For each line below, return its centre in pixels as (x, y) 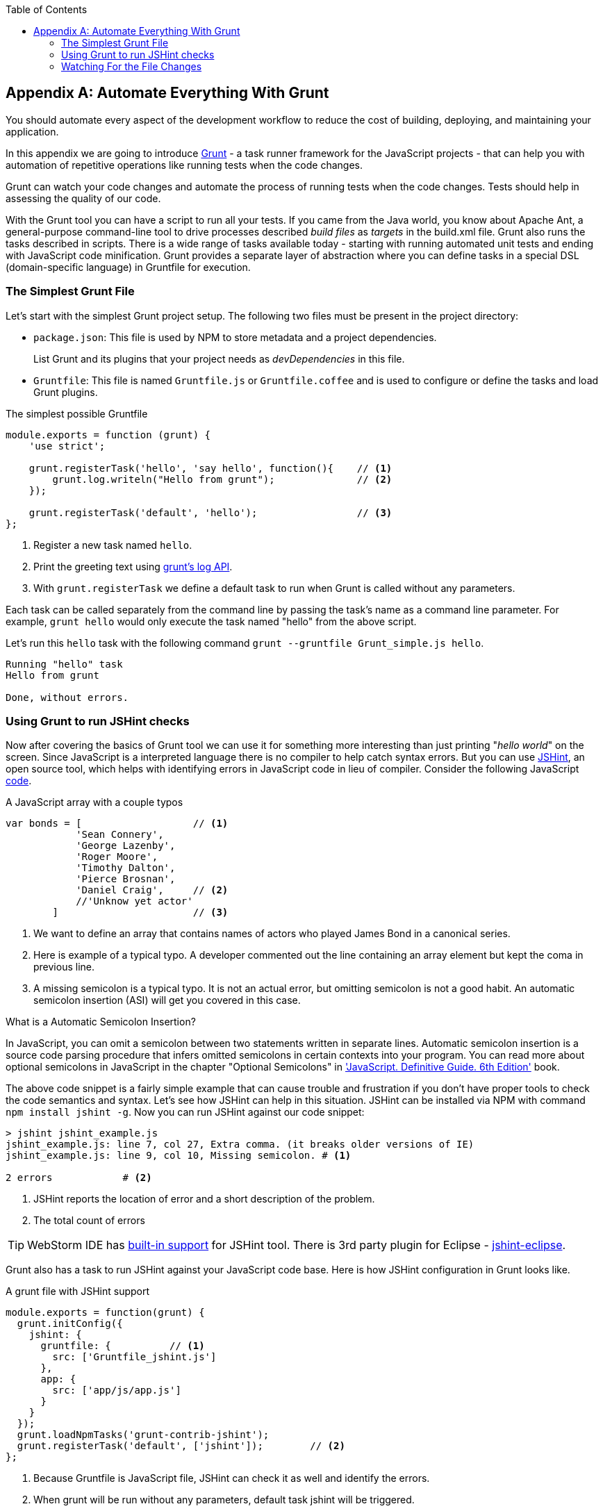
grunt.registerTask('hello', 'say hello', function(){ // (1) (210, 468)
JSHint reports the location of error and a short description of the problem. (204, 1199)
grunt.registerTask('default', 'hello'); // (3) (210, 512)
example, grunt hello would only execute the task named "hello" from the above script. (211, 621)
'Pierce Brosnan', (126, 879)
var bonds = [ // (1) (117, 824)
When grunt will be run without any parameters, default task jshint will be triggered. (224, 1500)
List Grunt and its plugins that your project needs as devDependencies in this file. (219, 358)
